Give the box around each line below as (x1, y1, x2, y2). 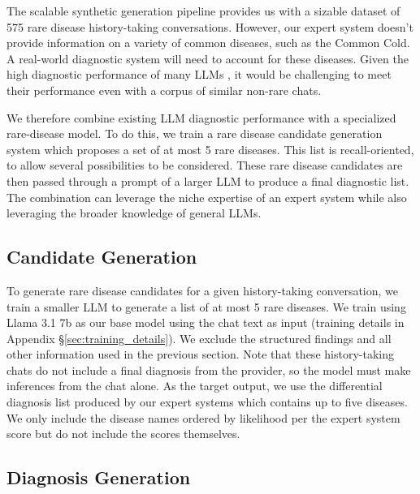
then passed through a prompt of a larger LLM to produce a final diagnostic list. (6, 172, 409, 189)
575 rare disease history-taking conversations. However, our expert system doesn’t (6, 18, 414, 35)
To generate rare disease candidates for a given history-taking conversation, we (6, 281, 399, 299)
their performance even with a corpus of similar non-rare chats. (6, 81, 322, 98)
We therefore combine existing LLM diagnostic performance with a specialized (6, 109, 396, 126)
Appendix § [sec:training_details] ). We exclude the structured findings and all (6, 329, 392, 346)
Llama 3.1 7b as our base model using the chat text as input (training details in (6, 314, 405, 331)
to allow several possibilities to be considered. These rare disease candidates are (6, 157, 403, 174)
